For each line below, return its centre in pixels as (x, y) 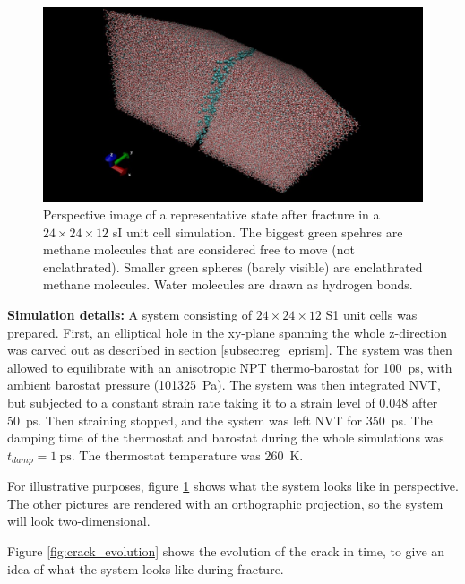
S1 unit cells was (371, 314)
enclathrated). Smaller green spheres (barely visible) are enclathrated (233, 266)
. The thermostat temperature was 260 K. (187, 455)
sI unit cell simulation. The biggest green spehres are (258, 232)
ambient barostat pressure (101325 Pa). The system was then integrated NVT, (224, 385)
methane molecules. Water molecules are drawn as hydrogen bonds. (228, 284)
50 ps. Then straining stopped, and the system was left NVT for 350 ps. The (220, 420)
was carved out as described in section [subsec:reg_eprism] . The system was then (230, 350)
